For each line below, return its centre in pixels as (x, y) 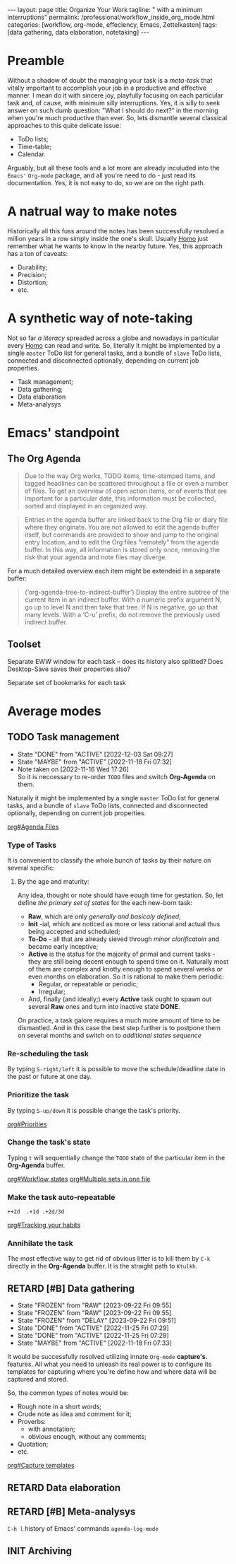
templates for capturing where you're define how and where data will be (112, 1372)
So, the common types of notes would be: (68, 1393)
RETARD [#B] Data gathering (71, 1288)
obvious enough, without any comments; (87, 1437)
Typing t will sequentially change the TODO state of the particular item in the (116, 1157)
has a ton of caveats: (38, 253)
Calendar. (31, 154)
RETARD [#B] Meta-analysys (72, 1512)
